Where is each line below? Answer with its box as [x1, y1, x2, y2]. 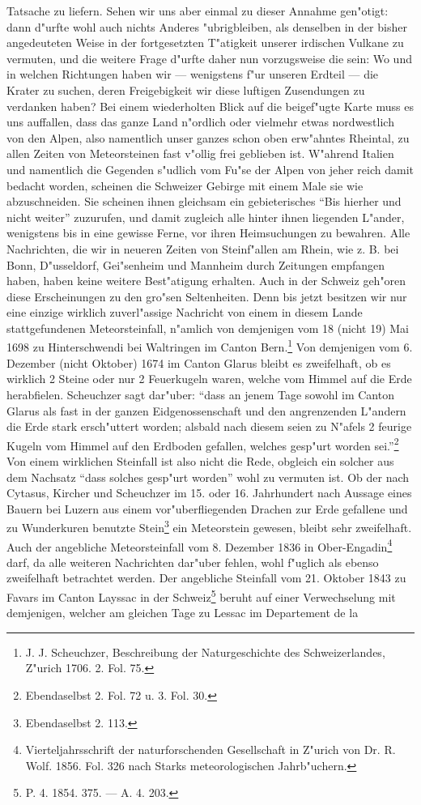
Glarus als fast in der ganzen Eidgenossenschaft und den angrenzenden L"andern [6, 402, 406, 419]
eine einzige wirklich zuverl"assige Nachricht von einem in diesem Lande [6, 304, 363, 321]
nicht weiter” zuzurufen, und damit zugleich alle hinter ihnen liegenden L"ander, [6, 208, 405, 225]
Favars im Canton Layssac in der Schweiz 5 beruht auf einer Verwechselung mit [6, 586, 396, 605]
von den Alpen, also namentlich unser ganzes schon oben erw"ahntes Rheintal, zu [6, 129, 410, 146]
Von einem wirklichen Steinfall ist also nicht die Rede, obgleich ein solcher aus [6, 452, 394, 469]
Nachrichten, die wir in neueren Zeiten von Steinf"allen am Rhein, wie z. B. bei [6, 240, 399, 257]
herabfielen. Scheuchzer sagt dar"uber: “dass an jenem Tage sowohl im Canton [6, 385, 394, 402]
